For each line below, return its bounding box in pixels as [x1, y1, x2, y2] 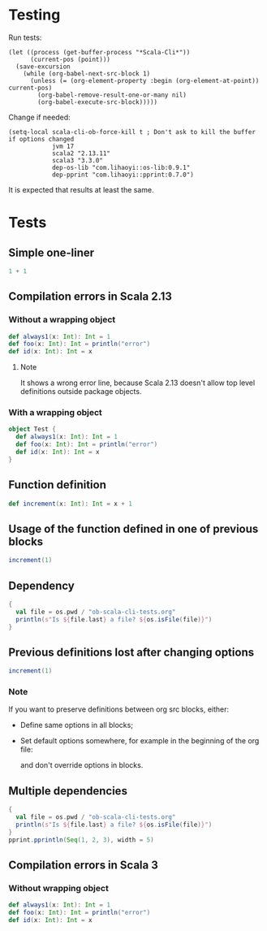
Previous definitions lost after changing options [8, 645, 254, 659]
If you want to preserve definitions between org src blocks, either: [8, 704, 230, 714]
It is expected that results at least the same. [8, 184, 154, 194]
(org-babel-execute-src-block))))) [37, 97, 158, 106]
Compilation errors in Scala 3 [8, 859, 158, 873]
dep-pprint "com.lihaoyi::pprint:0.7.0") [51, 171, 195, 179]
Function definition [8, 478, 107, 492]
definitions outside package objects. [19, 387, 142, 396]
